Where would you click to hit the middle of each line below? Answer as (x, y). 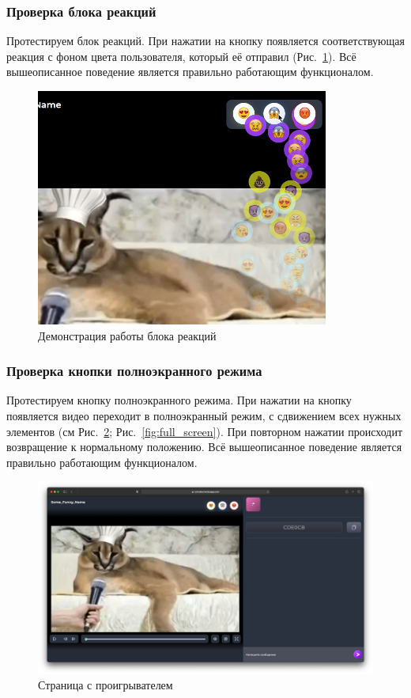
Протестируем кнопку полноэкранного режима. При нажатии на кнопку (179, 400)
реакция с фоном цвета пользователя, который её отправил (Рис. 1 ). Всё (181, 56)
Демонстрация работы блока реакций (127, 335)
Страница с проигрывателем (106, 685)
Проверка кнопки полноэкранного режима (134, 371)
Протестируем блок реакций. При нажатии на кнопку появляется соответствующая (206, 41)
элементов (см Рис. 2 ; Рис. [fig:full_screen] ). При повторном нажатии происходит (205, 431)
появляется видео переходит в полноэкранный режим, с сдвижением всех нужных (204, 415)
